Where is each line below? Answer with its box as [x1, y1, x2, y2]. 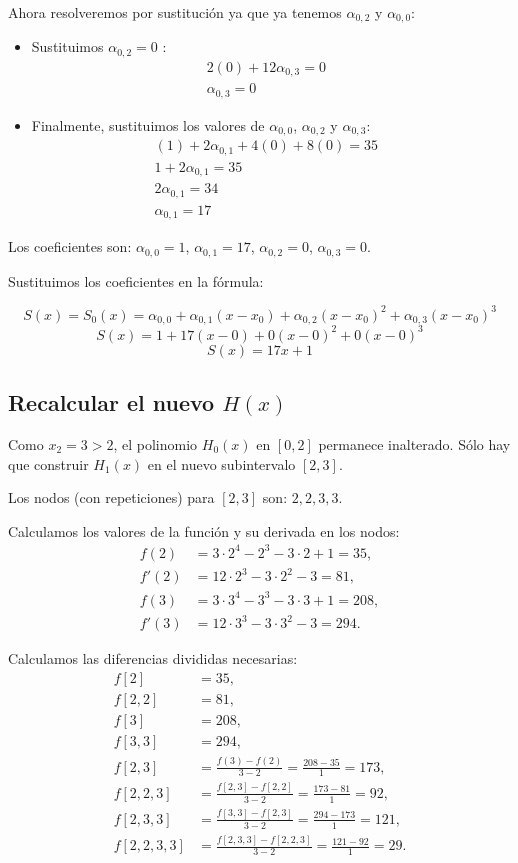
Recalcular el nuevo [8, 387, 215, 418]
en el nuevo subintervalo [147, 453, 296, 474]
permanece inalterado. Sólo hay [318, 433, 511, 454]
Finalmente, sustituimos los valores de [31, 114, 265, 135]
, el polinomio [113, 433, 198, 454]
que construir [8, 453, 89, 474]
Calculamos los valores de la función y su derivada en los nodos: [8, 520, 400, 541]
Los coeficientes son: [8, 236, 132, 257]
